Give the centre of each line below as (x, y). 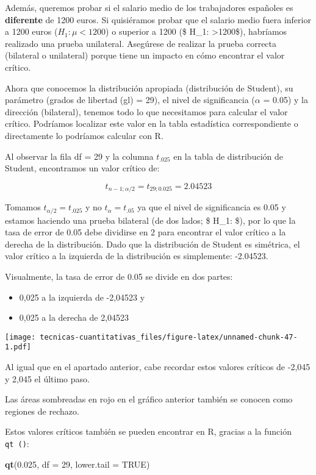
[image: (20, 337)
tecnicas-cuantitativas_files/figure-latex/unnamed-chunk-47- (169, 337)
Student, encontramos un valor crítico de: (82, 168)
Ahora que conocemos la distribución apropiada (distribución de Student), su (149, 87)
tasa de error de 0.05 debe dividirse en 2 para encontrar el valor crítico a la (145, 232)
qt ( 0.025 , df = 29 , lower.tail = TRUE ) (77, 464)
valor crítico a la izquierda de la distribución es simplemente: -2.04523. (137, 256)
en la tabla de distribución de (228, 156)
